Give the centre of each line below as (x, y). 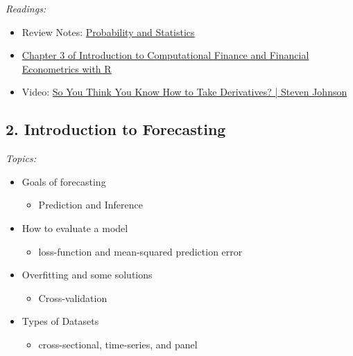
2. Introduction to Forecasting (116, 129)
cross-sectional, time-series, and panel (118, 344)
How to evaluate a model (75, 228)
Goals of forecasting (64, 181)
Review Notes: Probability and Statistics (108, 32)
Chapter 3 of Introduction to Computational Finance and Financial (165, 55)
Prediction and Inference (91, 205)
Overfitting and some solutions (87, 275)
